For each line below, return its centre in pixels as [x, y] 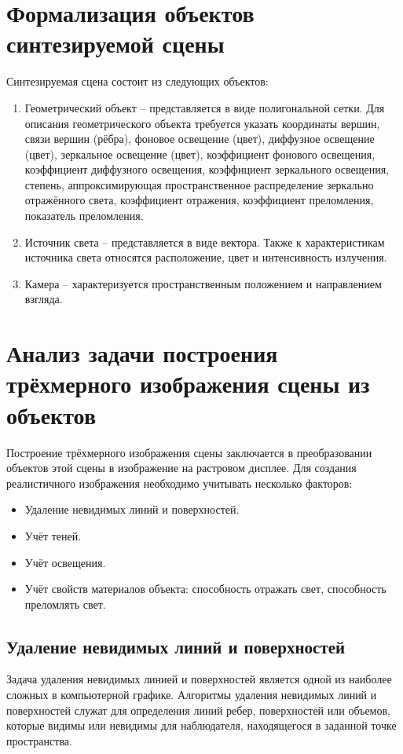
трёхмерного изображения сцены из [188, 384]
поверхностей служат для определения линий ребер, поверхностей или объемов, [198, 710]
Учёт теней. [53, 535]
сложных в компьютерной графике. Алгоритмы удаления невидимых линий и [192, 695]
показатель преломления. [84, 216]
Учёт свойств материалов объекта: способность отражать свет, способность [205, 589]
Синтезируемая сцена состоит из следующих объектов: [137, 81]
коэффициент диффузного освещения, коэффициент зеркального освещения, [207, 169]
